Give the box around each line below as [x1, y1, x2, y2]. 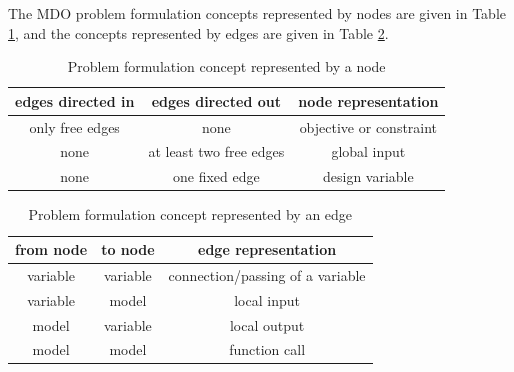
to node [101, 239, 155, 259]
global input [331, 141, 406, 162]
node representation [298, 90, 439, 111]
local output [229, 314, 305, 335]
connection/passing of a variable [168, 264, 366, 285]
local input [234, 289, 300, 310]
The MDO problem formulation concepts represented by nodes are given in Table [8, 3, 507, 23]
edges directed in [15, 90, 135, 111]
